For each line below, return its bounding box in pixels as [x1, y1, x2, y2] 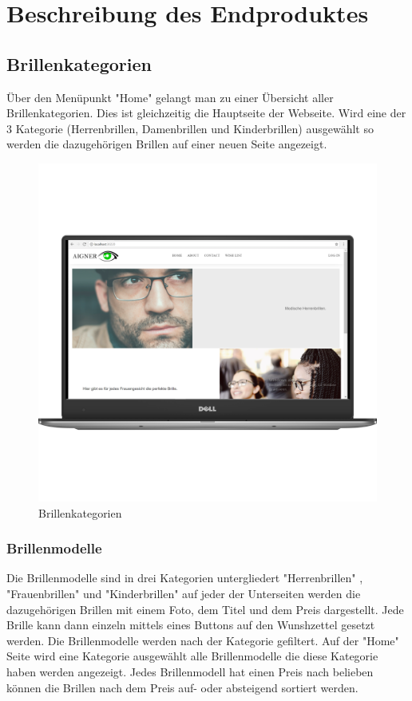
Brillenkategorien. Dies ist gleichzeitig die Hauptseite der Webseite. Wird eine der [6, 104, 406, 121]
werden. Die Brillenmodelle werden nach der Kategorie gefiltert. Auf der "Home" [6, 632, 399, 648]
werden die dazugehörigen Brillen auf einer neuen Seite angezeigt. [6, 136, 327, 152]
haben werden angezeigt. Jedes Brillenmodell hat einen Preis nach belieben [6, 663, 374, 679]
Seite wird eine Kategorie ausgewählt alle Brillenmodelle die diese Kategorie [6, 648, 378, 664]
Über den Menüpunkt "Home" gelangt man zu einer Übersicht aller [6, 89, 334, 105]
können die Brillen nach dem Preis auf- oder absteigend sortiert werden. [6, 679, 359, 695]
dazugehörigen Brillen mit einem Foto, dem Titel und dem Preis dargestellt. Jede [6, 601, 404, 617]
